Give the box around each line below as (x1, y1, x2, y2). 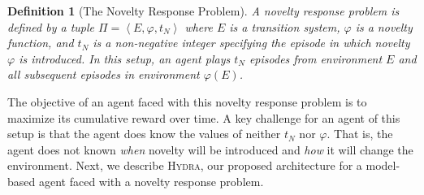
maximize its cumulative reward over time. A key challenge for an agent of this (7, 109, 400, 126)
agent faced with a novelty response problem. (38, 172, 264, 189)
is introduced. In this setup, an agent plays (19, 50, 231, 67)
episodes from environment (249, 50, 383, 67)
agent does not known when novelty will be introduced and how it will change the (7, 141, 413, 158)
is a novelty (355, 18, 413, 35)
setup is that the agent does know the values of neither (7, 125, 281, 142)
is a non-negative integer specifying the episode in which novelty (93, 34, 410, 51)
